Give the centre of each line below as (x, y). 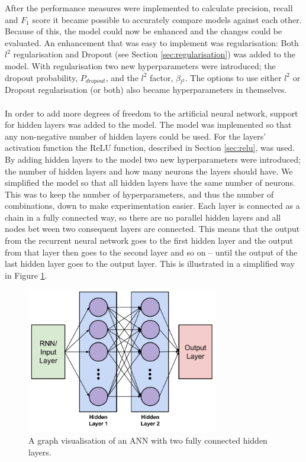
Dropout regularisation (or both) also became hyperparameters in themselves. (146, 90)
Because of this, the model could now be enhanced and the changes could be (144, 31)
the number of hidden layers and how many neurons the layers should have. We (149, 171)
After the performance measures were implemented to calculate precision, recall (149, 8)
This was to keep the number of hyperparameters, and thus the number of (139, 194)
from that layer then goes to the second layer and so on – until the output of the (151, 252)
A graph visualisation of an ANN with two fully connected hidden (148, 440)
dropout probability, (41, 77)
